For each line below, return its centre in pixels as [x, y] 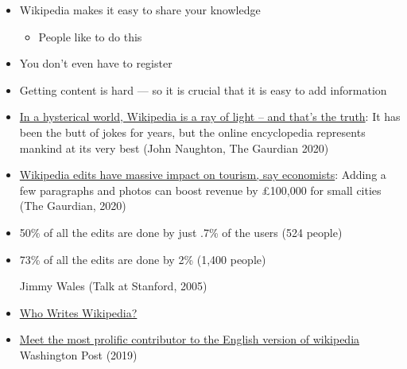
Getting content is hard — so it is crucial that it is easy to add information [203, 89]
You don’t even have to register [96, 63]
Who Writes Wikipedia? [78, 312]
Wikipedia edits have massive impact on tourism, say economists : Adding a [203, 175]
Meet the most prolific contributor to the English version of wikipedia [190, 339]
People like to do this [90, 36]
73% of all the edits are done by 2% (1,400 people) [143, 259]
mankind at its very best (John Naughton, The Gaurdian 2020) [174, 148]
